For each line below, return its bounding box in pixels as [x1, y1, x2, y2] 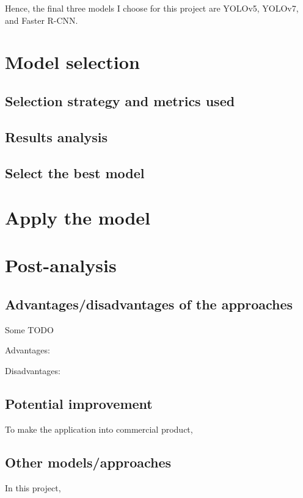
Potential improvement [5, 394, 153, 413]
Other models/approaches [5, 452, 172, 471]
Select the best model [5, 163, 145, 182]
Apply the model [5, 205, 151, 230]
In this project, [5, 481, 61, 494]
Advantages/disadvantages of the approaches [5, 295, 293, 314]
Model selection [5, 49, 140, 74]
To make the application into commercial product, [5, 422, 193, 435]
